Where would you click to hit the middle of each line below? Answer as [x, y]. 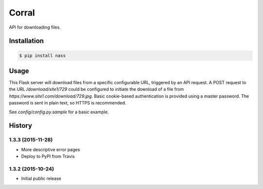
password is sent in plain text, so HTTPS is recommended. [68, 103]
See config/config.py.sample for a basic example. [59, 112]
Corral [22, 13]
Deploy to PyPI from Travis [48, 156]
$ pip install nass [42, 55]
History [21, 126]
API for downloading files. [35, 27]
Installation [26, 41]
